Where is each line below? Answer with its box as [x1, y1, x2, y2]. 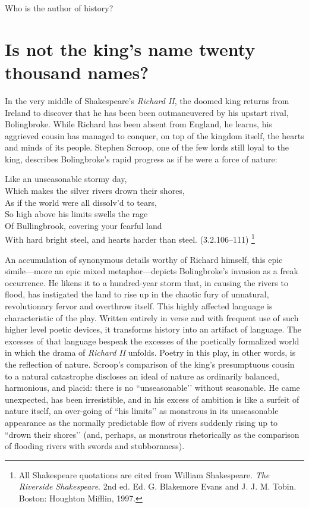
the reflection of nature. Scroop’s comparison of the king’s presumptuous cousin [5, 358, 295, 371]
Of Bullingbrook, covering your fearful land [5, 219, 162, 231]
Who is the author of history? [5, 2, 113, 14]
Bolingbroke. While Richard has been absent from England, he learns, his [5, 118, 272, 130]
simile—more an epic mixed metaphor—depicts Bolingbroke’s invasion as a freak [5, 265, 298, 277]
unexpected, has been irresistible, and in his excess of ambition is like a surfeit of [5, 393, 299, 405]
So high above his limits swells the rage [5, 208, 148, 220]
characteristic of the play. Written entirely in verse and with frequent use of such [5, 311, 299, 324]
